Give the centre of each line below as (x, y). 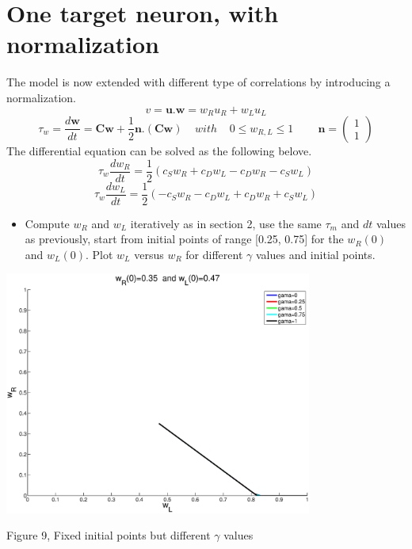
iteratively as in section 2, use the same (226, 223)
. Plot (99, 254)
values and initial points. (315, 254)
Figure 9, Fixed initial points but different (109, 535)
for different (214, 254)
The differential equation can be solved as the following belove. (159, 150)
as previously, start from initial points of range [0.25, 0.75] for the (184, 239)
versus (149, 254)
